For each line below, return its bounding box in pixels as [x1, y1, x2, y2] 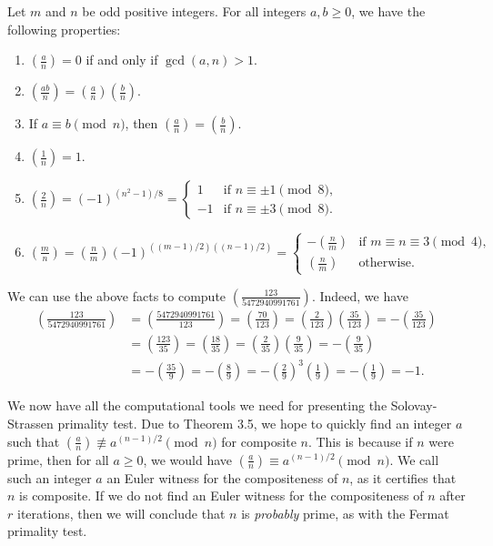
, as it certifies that [349, 468, 457, 487]
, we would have [143, 450, 233, 469]
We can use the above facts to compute [7, 286, 226, 305]
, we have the [351, 2, 426, 20]
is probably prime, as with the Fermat [241, 503, 449, 522]
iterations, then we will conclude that [16, 503, 226, 522]
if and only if [86, 50, 158, 69]
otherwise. [358, 257, 415, 270]
